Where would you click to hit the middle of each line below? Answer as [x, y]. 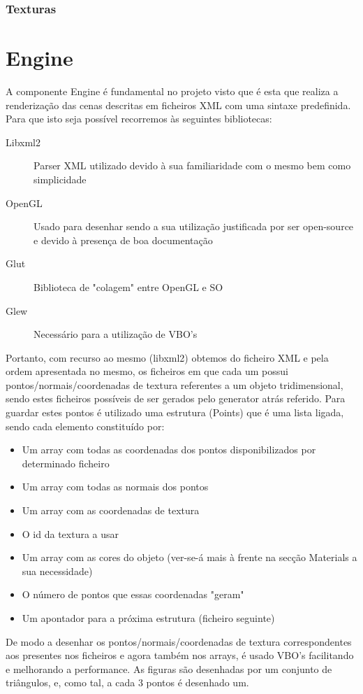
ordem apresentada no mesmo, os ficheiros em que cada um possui [147, 371]
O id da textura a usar [71, 533]
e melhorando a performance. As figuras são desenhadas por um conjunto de [169, 668]
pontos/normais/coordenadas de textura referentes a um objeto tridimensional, [175, 384]
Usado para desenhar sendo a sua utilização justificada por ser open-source [194, 226]
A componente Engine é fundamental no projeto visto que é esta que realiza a [172, 91]
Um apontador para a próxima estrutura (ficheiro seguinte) [148, 618]
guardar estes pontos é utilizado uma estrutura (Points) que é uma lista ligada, [175, 412]
